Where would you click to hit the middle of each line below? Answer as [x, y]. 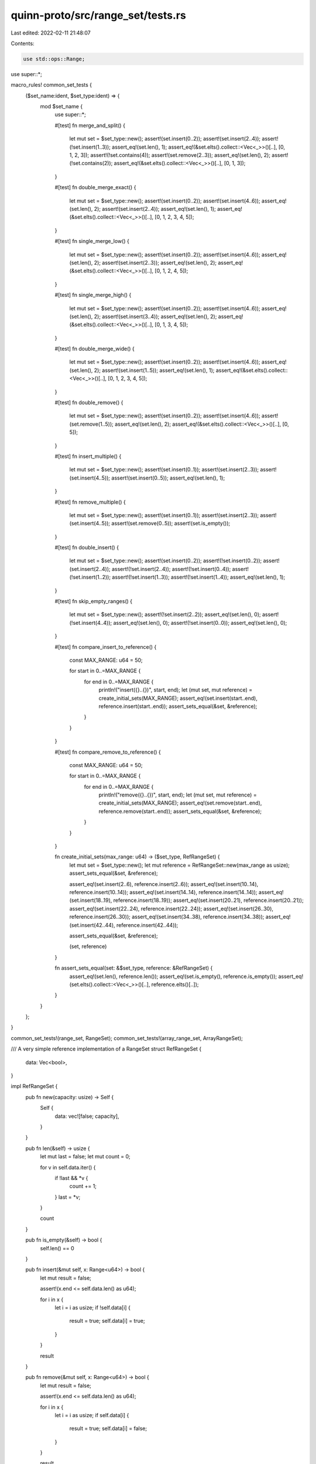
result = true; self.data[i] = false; [108, 1428]
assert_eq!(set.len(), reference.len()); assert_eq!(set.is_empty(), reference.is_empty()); [173, 976]
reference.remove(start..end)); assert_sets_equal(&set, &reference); [180, 811]
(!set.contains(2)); [91, 163]
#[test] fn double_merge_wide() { [95, 349]
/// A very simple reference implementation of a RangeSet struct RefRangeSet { [106, 1049]
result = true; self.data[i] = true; [107, 1321]
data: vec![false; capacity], [87, 1116]
